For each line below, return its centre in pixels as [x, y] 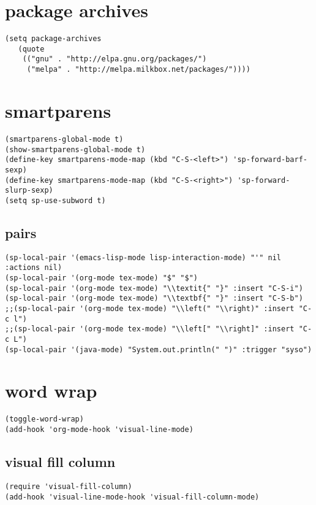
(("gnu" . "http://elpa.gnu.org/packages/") [115, 59]
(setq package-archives [53, 39]
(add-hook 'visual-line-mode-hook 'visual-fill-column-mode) [132, 497]
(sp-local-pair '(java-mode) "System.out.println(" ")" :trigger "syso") [159, 349]
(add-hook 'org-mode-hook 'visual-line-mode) [99, 430]
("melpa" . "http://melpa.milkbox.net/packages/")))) [138, 70]
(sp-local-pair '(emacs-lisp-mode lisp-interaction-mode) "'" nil [143, 257]
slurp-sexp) [29, 191]
